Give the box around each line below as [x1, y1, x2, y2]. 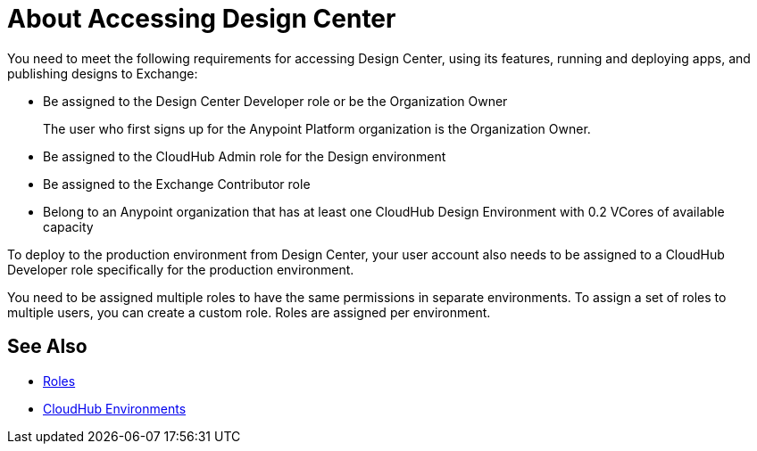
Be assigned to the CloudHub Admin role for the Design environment [43, 148, 446, 164]
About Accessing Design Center [7, 4, 396, 34]
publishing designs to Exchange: [7, 65, 198, 81]
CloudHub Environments [43, 400, 187, 416]
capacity [43, 218, 94, 234]
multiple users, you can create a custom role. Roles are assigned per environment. [7, 304, 491, 320]
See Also [7, 335, 87, 358]
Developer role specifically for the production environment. [7, 261, 354, 277]
